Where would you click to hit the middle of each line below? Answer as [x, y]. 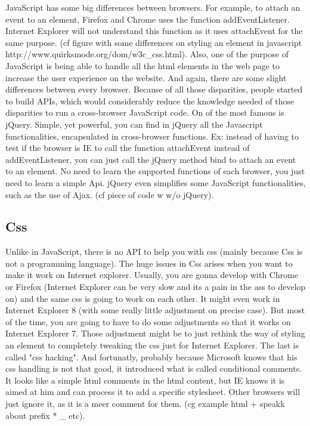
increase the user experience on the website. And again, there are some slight [146, 77]
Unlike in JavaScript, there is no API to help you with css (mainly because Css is [154, 251]
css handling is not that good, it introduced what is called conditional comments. [154, 368]
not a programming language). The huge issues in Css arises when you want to [149, 263]
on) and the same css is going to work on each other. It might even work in [143, 298]
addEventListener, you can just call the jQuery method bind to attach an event [151, 159]
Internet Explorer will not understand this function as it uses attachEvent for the [154, 31]
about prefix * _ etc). [45, 415]
